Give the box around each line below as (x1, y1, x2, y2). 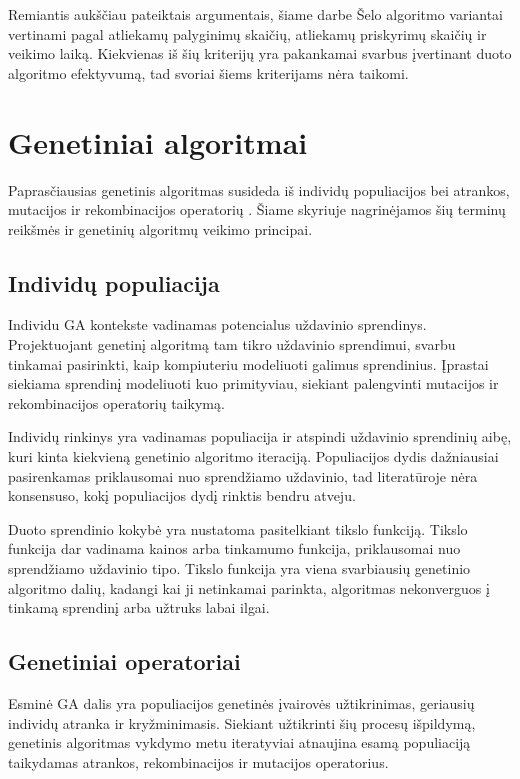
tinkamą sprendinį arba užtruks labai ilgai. (8, 597, 270, 618)
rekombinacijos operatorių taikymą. (8, 392, 225, 413)
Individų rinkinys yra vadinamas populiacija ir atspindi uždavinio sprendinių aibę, (8, 426, 512, 447)
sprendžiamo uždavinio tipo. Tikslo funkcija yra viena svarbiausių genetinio (8, 558, 471, 579)
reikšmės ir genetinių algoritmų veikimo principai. (8, 218, 313, 239)
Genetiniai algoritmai (8, 121, 308, 162)
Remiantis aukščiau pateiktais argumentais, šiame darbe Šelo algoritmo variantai (8, 4, 504, 24)
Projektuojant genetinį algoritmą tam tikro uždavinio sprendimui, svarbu (8, 334, 456, 355)
